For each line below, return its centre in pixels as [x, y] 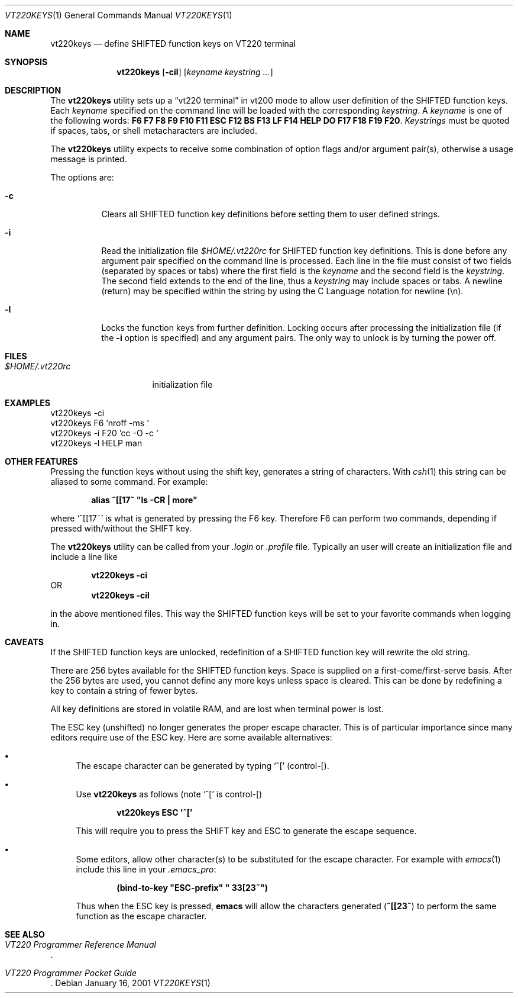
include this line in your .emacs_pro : [146, 869]
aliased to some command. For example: [129, 482]
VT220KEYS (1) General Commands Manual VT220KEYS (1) [119, 15]
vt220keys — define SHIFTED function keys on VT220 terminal [173, 44]
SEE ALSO [25, 934]
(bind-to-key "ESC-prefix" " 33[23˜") [192, 888]
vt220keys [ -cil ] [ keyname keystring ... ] [195, 72]
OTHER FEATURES [41, 461]
